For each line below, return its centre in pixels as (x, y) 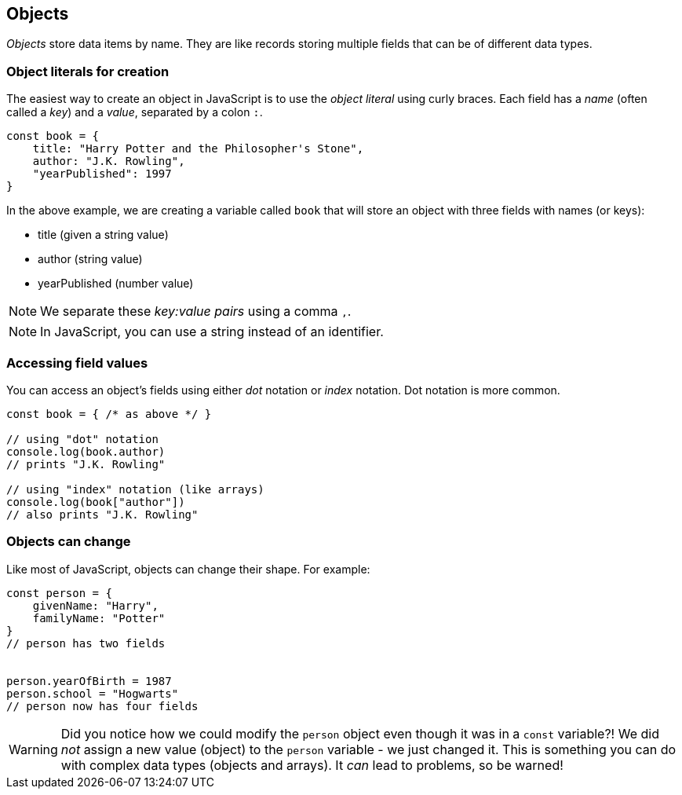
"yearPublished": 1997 (102, 174)
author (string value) (90, 259)
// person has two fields (86, 643)
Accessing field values (77, 363)
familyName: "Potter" (99, 618)
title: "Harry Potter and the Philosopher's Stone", (198, 149)
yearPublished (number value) (116, 284)
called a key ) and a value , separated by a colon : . (135, 112)
